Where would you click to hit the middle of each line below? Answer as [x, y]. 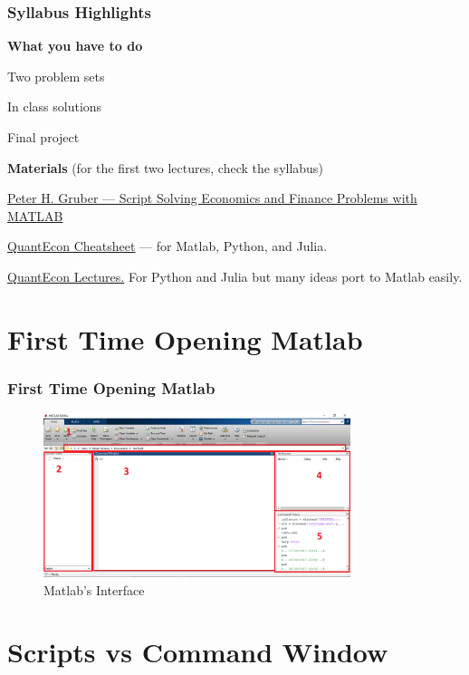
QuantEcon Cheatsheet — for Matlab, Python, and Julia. [167, 246]
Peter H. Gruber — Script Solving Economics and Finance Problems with [212, 198]
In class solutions [55, 106]
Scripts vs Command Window [198, 652]
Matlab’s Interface [94, 589]
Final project [43, 137]
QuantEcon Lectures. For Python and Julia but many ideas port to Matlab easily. [235, 276]
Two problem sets [56, 76]
